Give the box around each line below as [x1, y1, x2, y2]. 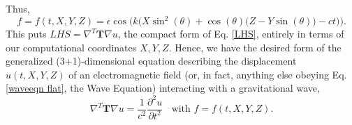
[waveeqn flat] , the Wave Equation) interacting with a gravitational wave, [6, 81, 320, 95]
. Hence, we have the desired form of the [168, 40, 342, 54]
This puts [6, 26, 47, 41]
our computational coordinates [6, 40, 137, 54]
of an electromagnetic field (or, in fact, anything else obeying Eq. [68, 67, 347, 81]
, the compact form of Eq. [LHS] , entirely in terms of [117, 26, 344, 41]
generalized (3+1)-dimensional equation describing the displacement [6, 53, 297, 68]
